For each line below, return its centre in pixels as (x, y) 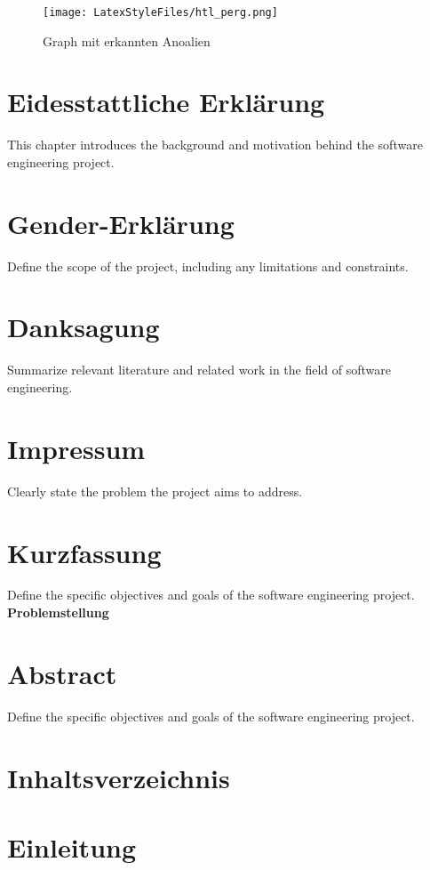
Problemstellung (58, 612)
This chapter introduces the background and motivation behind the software (215, 145)
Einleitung (72, 846)
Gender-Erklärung (121, 223)
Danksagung (84, 327)
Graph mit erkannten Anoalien (127, 40)
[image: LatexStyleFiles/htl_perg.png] (160, 12)
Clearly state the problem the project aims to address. (155, 491)
